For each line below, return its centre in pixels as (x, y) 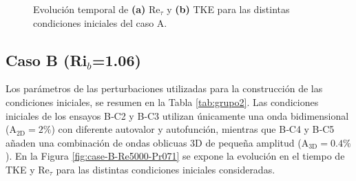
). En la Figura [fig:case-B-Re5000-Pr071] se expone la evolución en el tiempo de (175, 156)
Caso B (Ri (46, 60)
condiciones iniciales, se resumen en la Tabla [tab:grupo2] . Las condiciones (162, 102)
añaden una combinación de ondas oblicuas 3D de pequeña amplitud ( (154, 142)
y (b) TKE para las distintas (228, 9)
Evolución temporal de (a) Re (97, 9)
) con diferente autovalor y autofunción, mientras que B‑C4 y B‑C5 (193, 129)
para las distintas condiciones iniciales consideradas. (166, 169)
